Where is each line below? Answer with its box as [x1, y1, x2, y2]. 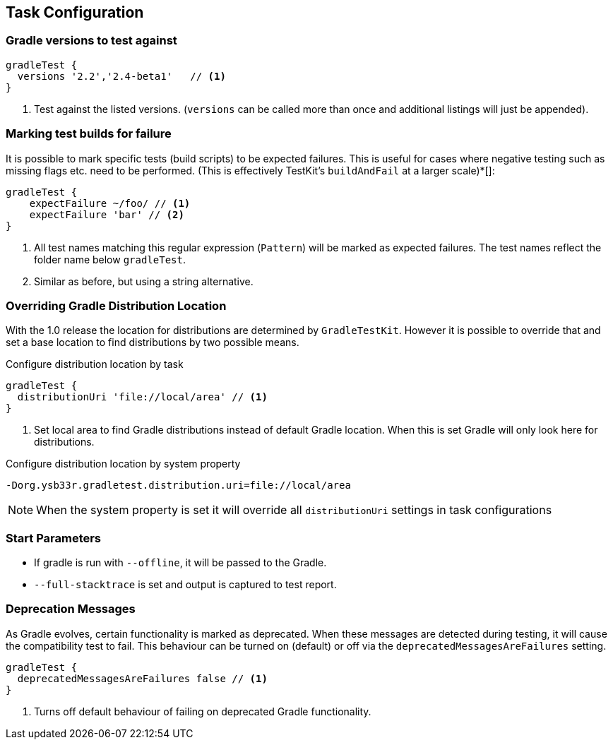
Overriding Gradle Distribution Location [6, 298, 227, 313]
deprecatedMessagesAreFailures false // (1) [17, 672, 268, 684]
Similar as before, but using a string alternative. [34, 275, 254, 287]
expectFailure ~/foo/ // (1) [29, 197, 191, 209]
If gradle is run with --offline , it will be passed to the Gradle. [34, 556, 327, 569]
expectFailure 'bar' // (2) [29, 208, 184, 220]
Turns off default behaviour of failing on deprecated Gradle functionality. [34, 705, 371, 717]
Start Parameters [6, 530, 102, 545]
